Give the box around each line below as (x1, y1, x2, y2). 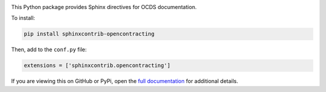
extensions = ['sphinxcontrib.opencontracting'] (24, 62, 171, 69)
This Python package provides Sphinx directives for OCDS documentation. (11, 4, 197, 10)
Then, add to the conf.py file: (11, 46, 87, 54)
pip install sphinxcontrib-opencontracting (24, 31, 155, 37)
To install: (11, 14, 36, 22)
